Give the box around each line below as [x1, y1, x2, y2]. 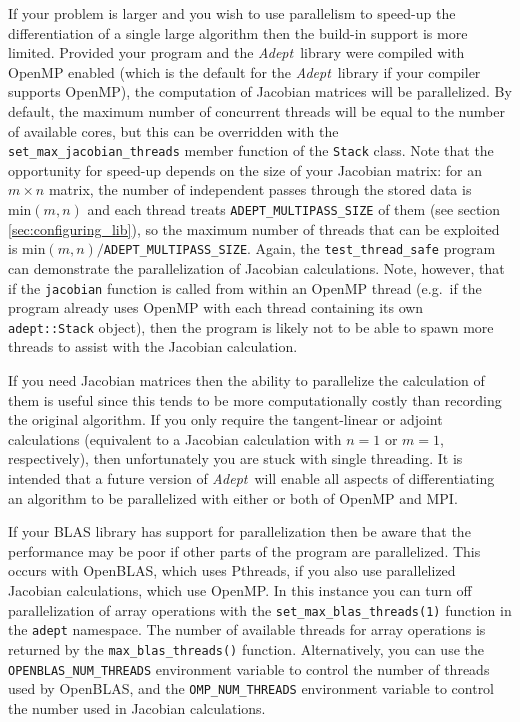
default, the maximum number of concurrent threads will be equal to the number [8, 100, 505, 121]
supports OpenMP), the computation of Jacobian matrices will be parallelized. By [8, 81, 512, 102]
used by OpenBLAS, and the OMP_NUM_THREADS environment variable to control [8, 678, 495, 699]
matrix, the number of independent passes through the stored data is [48, 179, 472, 200]
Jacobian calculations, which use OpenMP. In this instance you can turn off [8, 579, 472, 600]
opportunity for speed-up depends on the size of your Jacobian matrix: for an [8, 159, 482, 180]
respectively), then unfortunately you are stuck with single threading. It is [8, 448, 463, 469]
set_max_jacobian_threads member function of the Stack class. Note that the [8, 140, 494, 161]
